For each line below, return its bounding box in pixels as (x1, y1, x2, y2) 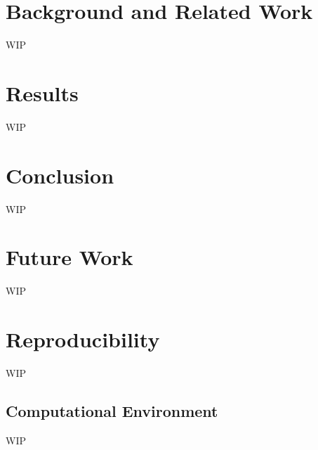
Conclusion (6, 160, 114, 189)
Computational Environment (6, 399, 218, 421)
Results (6, 78, 79, 107)
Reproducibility (6, 325, 160, 354)
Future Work (6, 243, 133, 271)
